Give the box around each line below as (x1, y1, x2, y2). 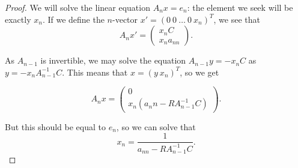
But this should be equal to (5, 120, 106, 133)
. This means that (62, 65, 128, 78)
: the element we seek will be (187, 1, 293, 13)
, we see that (213, 13, 260, 25)
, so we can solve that (116, 120, 196, 133)
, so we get (180, 65, 219, 78)
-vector (112, 13, 138, 25)
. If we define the (42, 13, 105, 25)
